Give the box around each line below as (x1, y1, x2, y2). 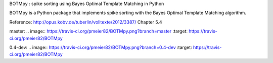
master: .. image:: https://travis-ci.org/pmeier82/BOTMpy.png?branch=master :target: (9, 28, 188, 34)
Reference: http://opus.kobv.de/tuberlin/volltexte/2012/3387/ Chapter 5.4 (9, 19, 162, 25)
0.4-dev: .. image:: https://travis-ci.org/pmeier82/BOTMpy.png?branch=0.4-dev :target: (9, 44, 192, 50)
